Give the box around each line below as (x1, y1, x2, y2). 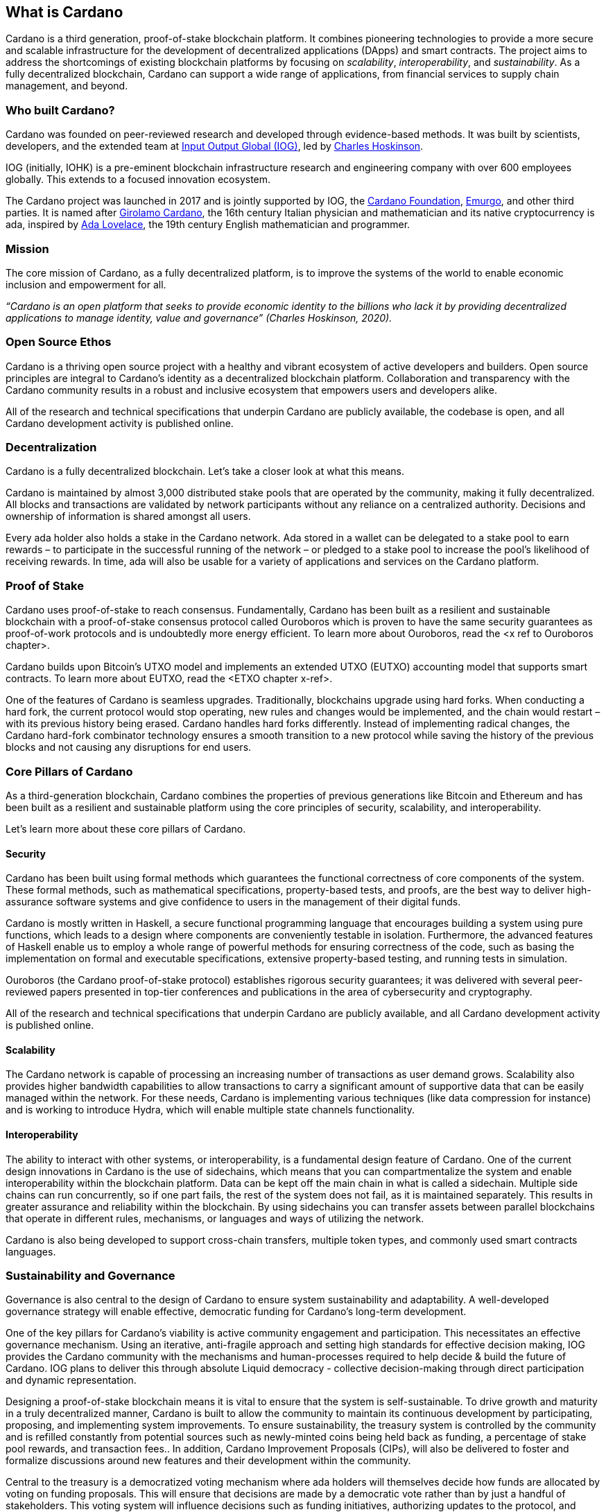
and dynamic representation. (6, 1374, 137, 1387)
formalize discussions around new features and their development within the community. (6, 1454, 411, 1467)
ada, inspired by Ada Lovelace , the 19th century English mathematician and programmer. (6, 218, 410, 231)
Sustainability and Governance (6, 1268, 175, 1283)
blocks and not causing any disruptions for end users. (6, 741, 252, 754)
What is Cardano (6, 3, 123, 21)
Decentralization (6, 440, 97, 455)
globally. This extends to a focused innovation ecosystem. (6, 173, 271, 186)
